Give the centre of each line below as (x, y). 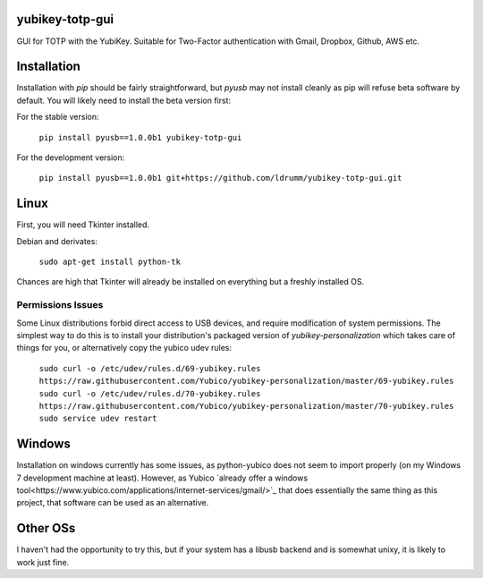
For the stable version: (58, 117)
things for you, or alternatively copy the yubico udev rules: (124, 348)
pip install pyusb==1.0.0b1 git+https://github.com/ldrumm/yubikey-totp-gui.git (220, 178)
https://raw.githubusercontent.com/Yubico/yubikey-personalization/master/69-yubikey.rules (246, 381)
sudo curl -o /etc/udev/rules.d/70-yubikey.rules (150, 393)
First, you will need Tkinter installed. (83, 225)
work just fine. (43, 562)
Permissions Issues (60, 305)
